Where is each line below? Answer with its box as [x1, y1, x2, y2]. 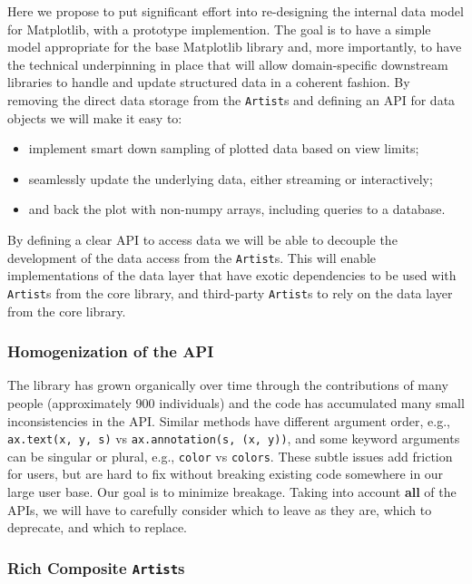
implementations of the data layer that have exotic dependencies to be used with [7, 266, 457, 285]
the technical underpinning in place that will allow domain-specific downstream [7, 54, 448, 73]
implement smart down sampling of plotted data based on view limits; [28, 139, 419, 158]
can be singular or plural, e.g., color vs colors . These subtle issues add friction [7, 446, 453, 465]
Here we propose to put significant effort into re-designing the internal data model [7, 2, 464, 20]
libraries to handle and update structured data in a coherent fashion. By [7, 73, 410, 92]
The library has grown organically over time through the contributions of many [7, 375, 448, 394]
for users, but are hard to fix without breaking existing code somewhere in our [7, 464, 444, 483]
